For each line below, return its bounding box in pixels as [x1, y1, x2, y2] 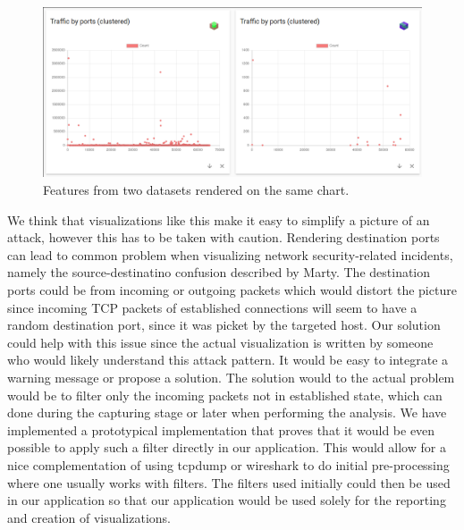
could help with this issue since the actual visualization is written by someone [7, 332, 434, 351]
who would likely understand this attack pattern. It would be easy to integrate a [7, 350, 449, 369]
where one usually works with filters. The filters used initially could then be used [7, 473, 451, 492]
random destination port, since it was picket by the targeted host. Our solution [7, 315, 441, 334]
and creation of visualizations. [7, 508, 171, 526]
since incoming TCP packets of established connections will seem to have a [7, 298, 418, 316]
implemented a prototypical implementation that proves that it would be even [7, 420, 435, 439]
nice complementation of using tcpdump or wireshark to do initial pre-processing [7, 455, 450, 474]
